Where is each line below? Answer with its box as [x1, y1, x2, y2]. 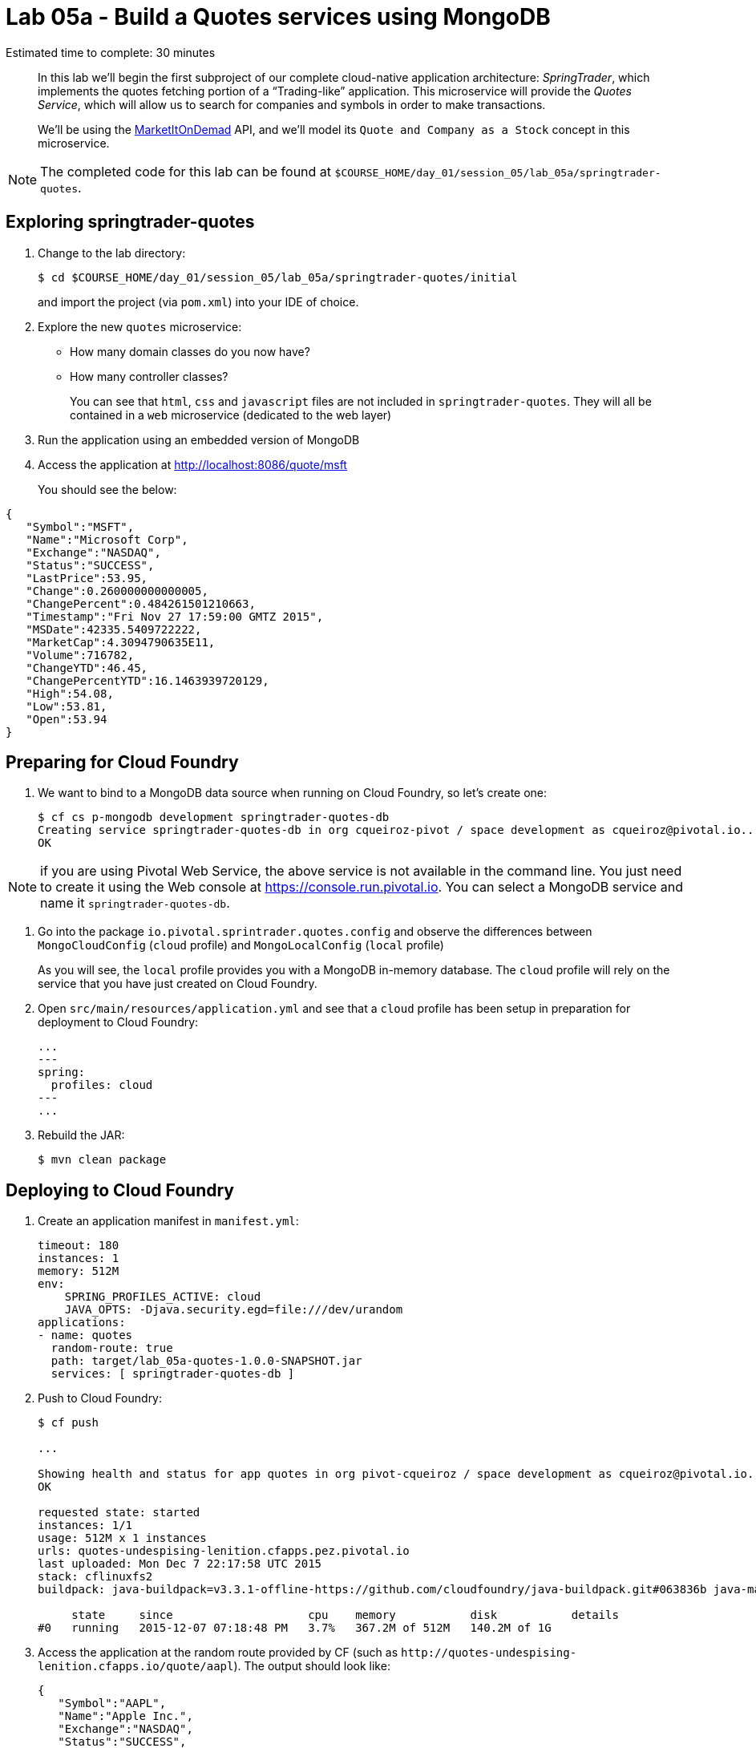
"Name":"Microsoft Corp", [26, 532, 188, 546]
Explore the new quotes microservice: [38, 319, 242, 334]
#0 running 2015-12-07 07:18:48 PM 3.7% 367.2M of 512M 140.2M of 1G [38, 1621, 552, 1635]
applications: [38, 1316, 126, 1329]
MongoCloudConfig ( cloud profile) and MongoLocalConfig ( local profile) [38, 938, 444, 953]
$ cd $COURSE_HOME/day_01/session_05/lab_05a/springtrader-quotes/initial [38, 270, 518, 284]
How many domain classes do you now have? [70, 344, 310, 358]
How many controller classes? [70, 369, 228, 383]
